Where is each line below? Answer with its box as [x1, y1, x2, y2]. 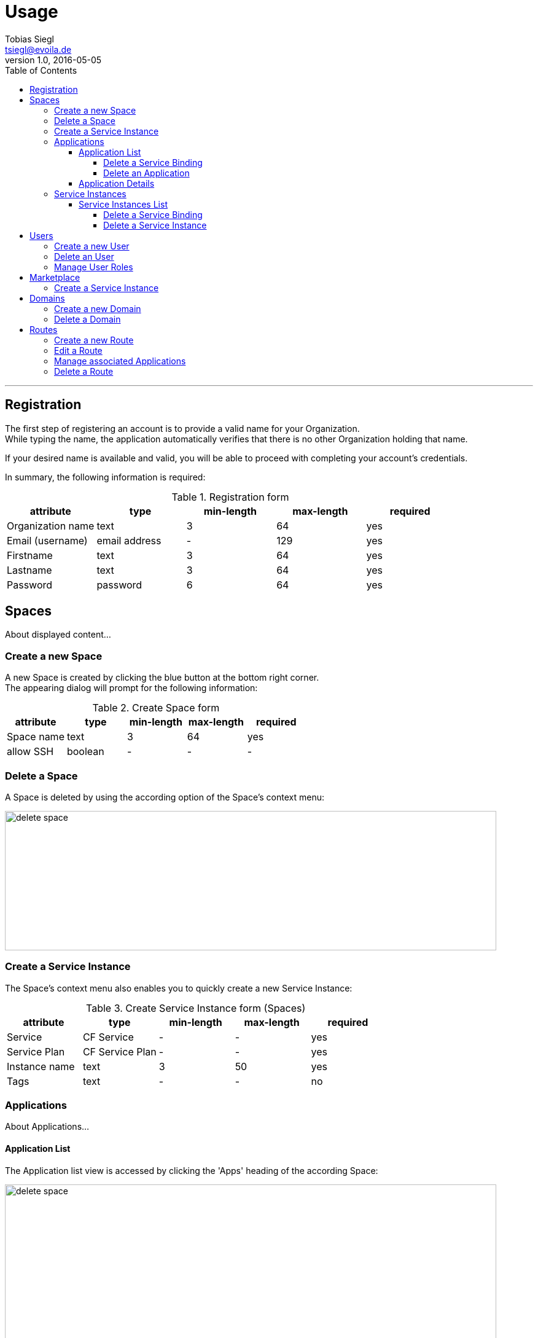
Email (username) [7, 534, 88, 547]
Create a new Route [54, 334, 134, 345]
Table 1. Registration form [171, 490, 289, 503]
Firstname [7, 549, 53, 561]
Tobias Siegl [5, 33, 55, 44]
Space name [7, 730, 64, 743]
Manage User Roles [54, 261, 133, 272]
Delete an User [54, 251, 114, 262]
